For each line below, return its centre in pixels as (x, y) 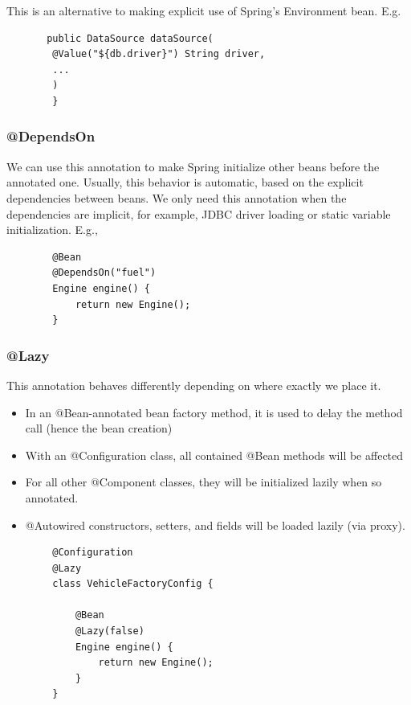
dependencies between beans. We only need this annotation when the (177, 197)
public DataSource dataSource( (130, 38)
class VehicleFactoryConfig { (133, 584)
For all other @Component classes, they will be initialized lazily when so (203, 482)
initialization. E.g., (52, 230)
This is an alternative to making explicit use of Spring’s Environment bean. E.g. (204, 10)
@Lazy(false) (110, 631)
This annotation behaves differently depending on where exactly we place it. (194, 385)
